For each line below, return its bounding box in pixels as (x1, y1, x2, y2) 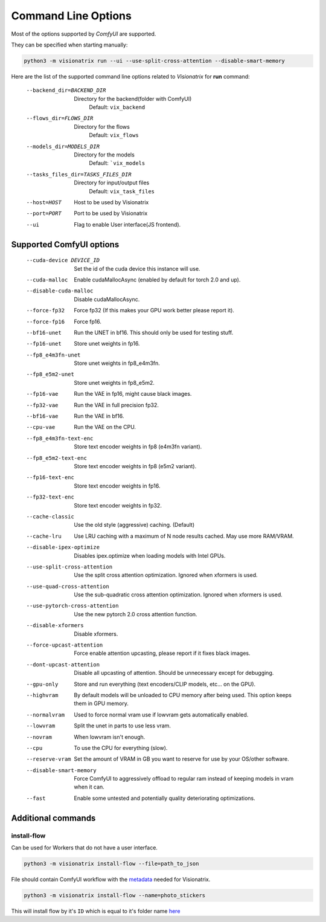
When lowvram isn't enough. (74, 733, 145, 740)
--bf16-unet (26, 329, 62, 336)
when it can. (74, 783, 105, 791)
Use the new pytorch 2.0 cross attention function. (74, 610, 197, 617)
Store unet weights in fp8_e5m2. (74, 379, 155, 386)
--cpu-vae (26, 424, 56, 431)
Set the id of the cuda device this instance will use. (74, 265, 200, 272)
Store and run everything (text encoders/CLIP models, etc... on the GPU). (74, 680, 256, 688)
